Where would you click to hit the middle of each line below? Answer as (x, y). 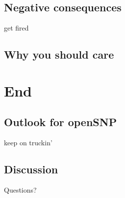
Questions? (20, 189)
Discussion (31, 169)
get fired (16, 28)
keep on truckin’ (28, 143)
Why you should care (59, 54)
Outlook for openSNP (61, 122)
